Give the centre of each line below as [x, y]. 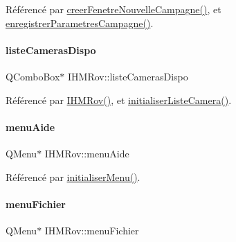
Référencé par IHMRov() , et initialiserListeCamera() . [119, 100]
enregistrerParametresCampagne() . [80, 23]
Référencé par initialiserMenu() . [73, 176]
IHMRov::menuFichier [92, 230]
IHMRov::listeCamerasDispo [128, 76]
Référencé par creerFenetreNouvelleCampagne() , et [114, 9]
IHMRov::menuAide [87, 153]
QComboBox [33, 76]
